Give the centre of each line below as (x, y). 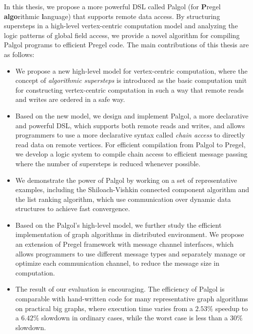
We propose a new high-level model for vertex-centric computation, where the (131, 70)
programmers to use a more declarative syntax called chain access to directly (130, 135)
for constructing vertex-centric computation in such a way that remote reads (130, 89)
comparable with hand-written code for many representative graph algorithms (132, 299)
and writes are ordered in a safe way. (70, 99)
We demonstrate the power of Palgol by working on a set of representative (126, 180)
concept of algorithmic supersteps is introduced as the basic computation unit (131, 80)
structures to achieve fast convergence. (73, 208)
